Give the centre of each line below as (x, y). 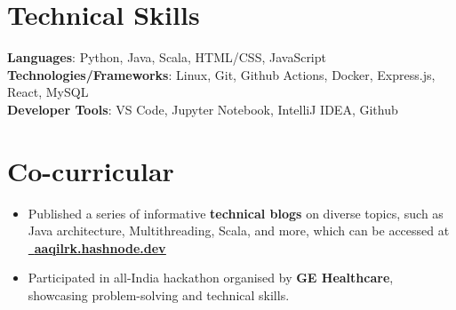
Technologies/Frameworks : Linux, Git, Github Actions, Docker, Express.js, (221, 74)
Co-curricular (91, 170)
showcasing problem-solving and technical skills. (159, 295)
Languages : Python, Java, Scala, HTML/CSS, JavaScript (167, 57)
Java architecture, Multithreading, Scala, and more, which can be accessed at (239, 231)
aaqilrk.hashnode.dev (100, 247)
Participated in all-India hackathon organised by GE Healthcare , (211, 278)
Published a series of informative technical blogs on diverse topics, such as (236, 213)
